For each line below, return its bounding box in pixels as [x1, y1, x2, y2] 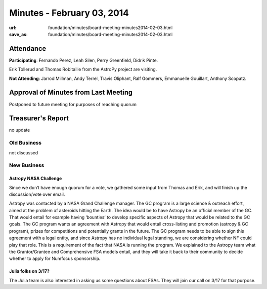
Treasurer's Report [9, 114, 69, 123]
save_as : [9, 31, 28, 37]
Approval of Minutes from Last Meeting [9, 88, 133, 97]
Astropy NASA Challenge [9, 176, 62, 181]
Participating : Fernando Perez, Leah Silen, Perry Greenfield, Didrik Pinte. [9, 57, 158, 63]
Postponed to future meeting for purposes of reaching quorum [9, 101, 137, 107]
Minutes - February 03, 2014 [9, 7, 129, 18]
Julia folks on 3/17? [9, 268, 49, 274]
